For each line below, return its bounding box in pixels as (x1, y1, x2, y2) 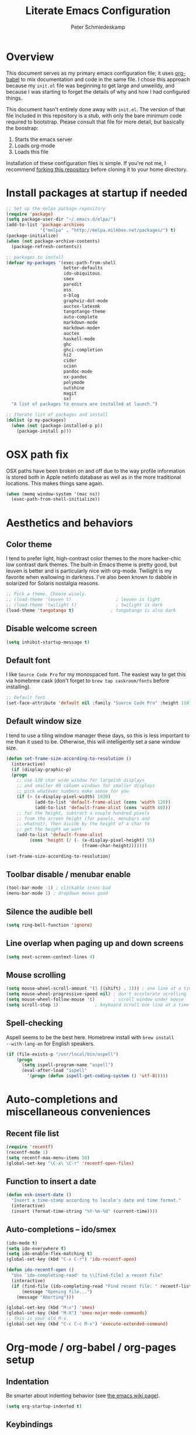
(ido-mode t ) (6, 1240, 38, 1246)
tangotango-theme (63, 309, 106, 314)
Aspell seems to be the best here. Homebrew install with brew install (6, 1033, 174, 1040)
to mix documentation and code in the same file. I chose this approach (20, 76, 190, 83)
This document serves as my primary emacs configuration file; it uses (6, 69, 174, 77)
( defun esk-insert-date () (6, 1192, 72, 1198)
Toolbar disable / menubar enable (6, 869, 131, 879)
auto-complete (63, 314, 98, 320)
